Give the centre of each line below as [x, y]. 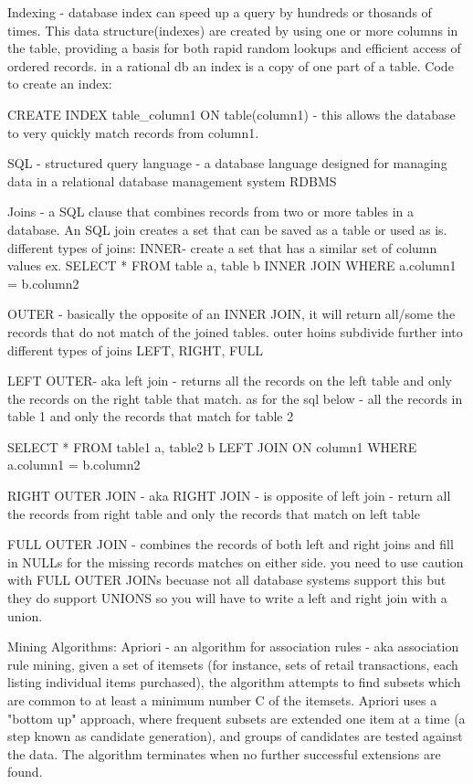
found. [25, 772]
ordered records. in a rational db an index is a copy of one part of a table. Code [231, 65]
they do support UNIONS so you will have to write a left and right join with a [227, 598]
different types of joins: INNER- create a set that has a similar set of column [222, 247]
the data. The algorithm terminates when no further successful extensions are [224, 753]
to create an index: [60, 84]
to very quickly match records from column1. [133, 132]
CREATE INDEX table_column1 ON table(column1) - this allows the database [231, 114]
